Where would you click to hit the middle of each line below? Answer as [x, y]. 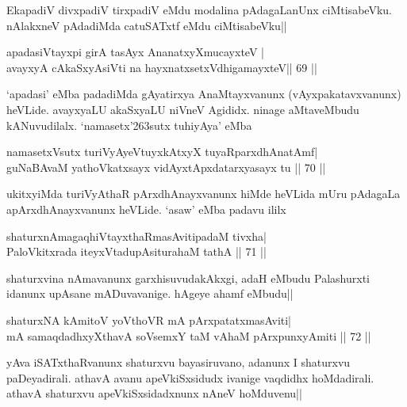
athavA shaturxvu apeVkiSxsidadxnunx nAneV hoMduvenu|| [154, 393]
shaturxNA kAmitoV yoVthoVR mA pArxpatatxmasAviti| [149, 320]
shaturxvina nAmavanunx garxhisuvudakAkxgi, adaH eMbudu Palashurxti [188, 278]
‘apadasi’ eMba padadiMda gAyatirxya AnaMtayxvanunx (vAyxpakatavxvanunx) [204, 94]
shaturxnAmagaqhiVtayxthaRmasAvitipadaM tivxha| [136, 236]
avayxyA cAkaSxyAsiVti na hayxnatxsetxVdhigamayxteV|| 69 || [162, 67]
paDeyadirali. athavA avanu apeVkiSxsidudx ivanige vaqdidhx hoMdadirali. [190, 377]
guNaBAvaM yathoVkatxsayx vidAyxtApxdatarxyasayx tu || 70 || [166, 167]
